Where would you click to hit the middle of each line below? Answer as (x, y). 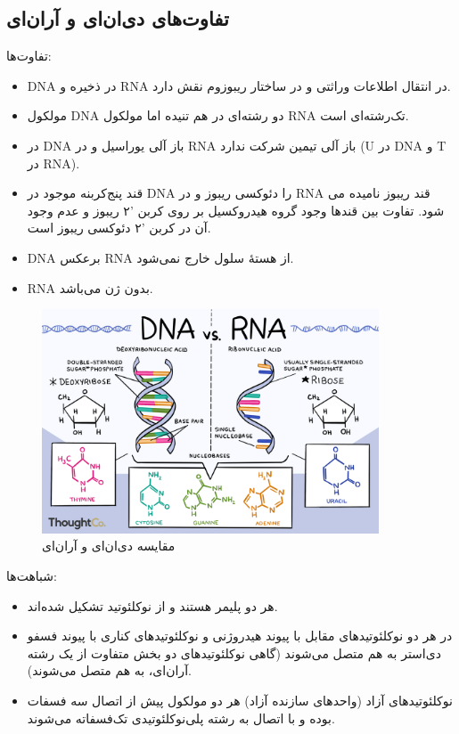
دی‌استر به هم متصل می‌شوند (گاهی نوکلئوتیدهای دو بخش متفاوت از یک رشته (234, 652)
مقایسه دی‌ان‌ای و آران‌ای (109, 546)
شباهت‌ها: (32, 576)
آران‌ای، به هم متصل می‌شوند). (109, 670)
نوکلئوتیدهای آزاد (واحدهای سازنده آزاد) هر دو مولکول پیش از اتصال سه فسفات (240, 700)
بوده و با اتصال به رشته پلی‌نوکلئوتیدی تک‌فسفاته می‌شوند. (181, 718)
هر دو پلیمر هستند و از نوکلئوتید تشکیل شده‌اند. (152, 605)
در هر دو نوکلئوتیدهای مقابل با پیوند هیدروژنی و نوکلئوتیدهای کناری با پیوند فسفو (240, 636)
